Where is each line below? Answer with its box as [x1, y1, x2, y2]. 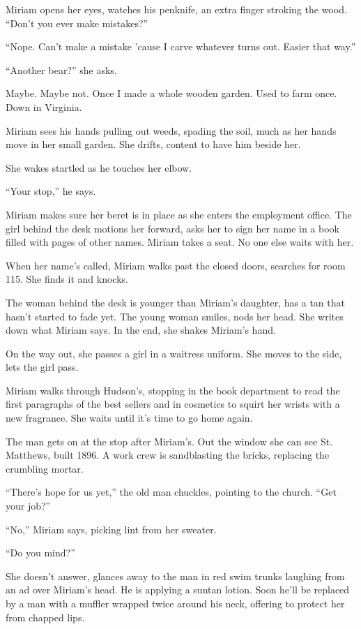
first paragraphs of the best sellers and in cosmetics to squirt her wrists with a [6, 397, 340, 411]
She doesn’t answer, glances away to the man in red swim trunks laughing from [6, 568, 345, 583]
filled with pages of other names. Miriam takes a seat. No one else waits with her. [6, 235, 354, 249]
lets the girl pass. [6, 360, 79, 374]
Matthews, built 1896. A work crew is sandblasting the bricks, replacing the [6, 447, 330, 462]
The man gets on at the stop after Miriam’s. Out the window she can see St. [6, 434, 333, 448]
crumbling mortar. [6, 461, 84, 475]
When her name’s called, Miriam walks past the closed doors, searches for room [6, 258, 346, 272]
